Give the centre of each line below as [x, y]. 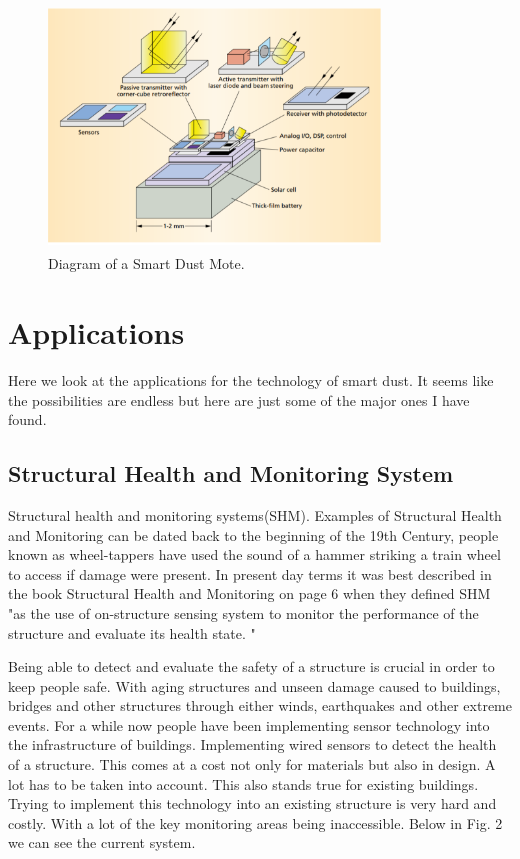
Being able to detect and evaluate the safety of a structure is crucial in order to [251, 666]
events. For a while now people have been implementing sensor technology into [249, 724]
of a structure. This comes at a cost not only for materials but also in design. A [252, 764]
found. [27, 419]
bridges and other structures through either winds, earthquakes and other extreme [260, 705]
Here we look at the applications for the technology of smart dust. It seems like [251, 379]
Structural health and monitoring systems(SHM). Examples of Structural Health [255, 514]
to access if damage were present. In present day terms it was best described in [250, 573]
